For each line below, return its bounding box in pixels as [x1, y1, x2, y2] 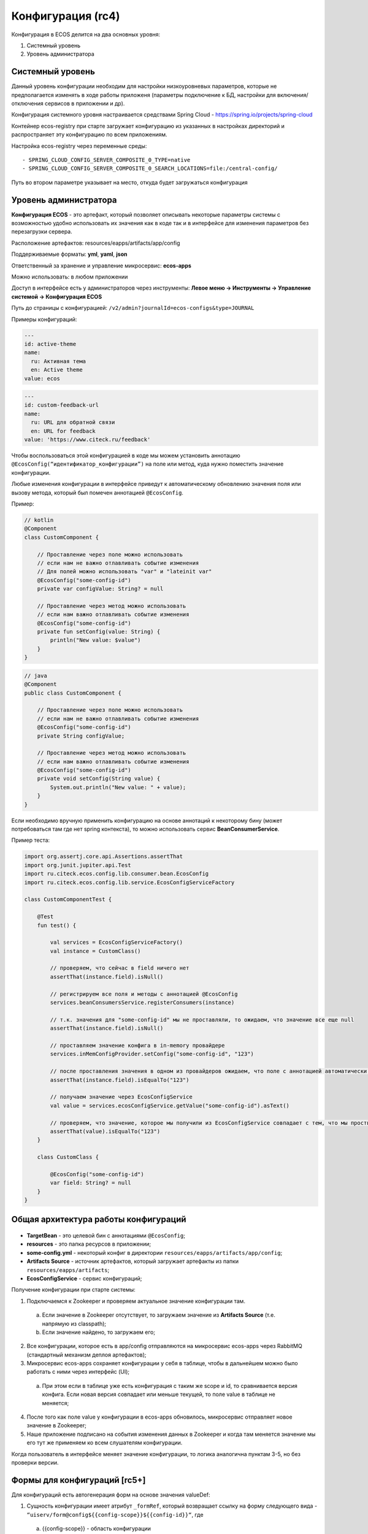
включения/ [277, 91, 309, 98]
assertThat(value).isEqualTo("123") [50, 1128, 161, 1135]
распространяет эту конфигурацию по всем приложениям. [11, 131, 168, 138]
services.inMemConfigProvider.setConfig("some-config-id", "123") [50, 1050, 255, 1058]
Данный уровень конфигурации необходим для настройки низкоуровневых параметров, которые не [11, 83, 277, 90]
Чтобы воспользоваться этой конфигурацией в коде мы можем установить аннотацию [11, 452, 240, 460]
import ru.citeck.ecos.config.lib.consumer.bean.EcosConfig [24, 870, 209, 877]
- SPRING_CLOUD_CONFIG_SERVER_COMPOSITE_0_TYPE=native [22, 156, 191, 163]
